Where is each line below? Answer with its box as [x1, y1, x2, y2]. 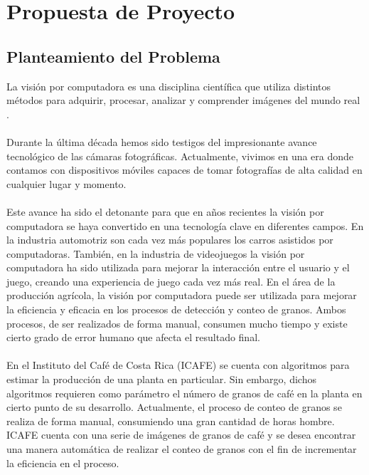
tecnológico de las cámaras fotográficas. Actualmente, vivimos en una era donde [6, 148, 354, 163]
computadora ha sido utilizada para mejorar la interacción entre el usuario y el [6, 260, 350, 275]
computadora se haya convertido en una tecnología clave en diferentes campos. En [6, 218, 364, 233]
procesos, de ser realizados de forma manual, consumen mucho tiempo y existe [6, 315, 348, 330]
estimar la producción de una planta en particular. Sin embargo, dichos [6, 372, 316, 387]
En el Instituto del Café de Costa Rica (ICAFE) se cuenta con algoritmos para [6, 357, 350, 372]
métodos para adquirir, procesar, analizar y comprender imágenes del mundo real [6, 93, 360, 108]
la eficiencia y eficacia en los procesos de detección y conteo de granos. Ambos [6, 302, 346, 317]
